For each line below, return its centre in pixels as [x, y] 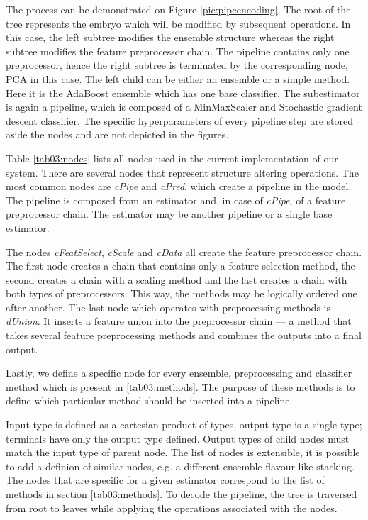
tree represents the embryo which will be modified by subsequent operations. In [178, 23]
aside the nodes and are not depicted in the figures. [117, 134]
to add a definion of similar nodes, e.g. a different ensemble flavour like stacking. [180, 466]
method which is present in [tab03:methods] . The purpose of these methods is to [180, 386]
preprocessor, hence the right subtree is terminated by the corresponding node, [177, 65]
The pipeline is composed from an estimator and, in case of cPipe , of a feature [176, 200]
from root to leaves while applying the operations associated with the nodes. [172, 508]
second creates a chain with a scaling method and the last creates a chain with [177, 279]
